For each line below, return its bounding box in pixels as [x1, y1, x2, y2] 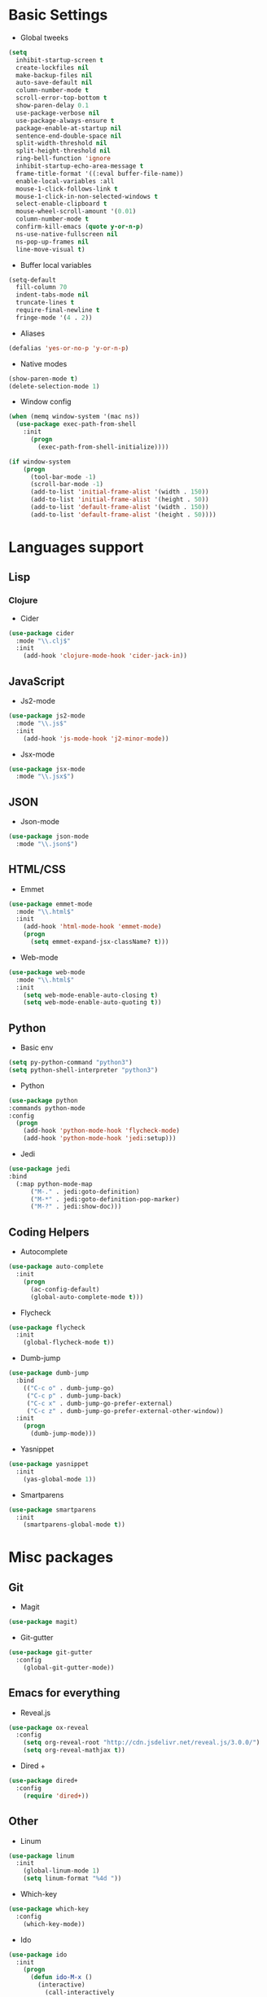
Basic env [20, 1042, 54, 1052]
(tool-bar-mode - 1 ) [29, 472, 96, 481]
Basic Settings [8, 6, 108, 24]
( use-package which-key [8, 1905, 90, 1913]
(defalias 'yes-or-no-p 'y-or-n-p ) [8, 344, 129, 352]
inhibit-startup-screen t [15, 55, 104, 64]
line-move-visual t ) [15, 245, 85, 253]
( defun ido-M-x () [29, 1973, 93, 1982]
